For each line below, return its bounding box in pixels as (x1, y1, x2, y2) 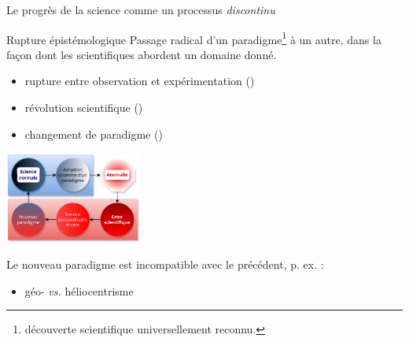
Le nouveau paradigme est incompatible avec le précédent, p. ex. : (6, 256, 324, 273)
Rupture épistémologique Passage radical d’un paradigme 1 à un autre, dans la (6, 28, 381, 47)
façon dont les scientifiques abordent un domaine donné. (6, 46, 277, 62)
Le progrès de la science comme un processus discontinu (6, 2, 275, 17)
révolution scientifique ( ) (24, 99, 143, 116)
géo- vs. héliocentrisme (24, 282, 134, 299)
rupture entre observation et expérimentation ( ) (24, 72, 255, 89)
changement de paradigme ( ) (24, 125, 163, 142)
